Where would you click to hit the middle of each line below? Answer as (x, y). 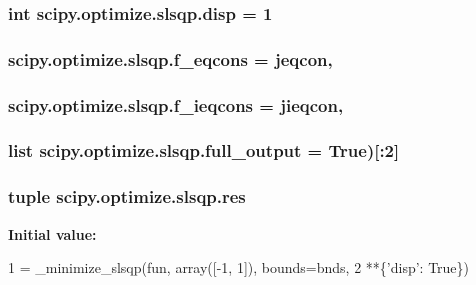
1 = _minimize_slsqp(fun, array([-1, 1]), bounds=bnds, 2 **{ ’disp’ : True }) (239, 267)
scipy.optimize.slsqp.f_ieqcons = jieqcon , (176, 104)
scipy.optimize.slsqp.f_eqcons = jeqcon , (170, 58)
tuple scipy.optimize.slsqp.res (127, 196)
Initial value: (52, 233)
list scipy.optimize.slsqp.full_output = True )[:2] (204, 150)
